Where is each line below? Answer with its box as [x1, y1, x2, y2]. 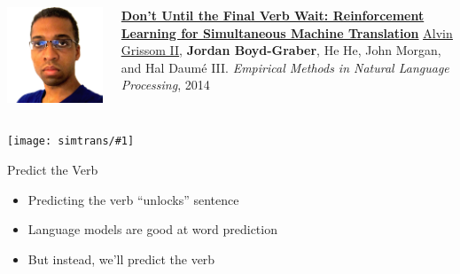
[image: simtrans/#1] [7, 135, 135, 148]
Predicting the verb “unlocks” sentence [27, 190, 239, 208]
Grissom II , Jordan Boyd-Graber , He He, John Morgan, [121, 41, 441, 59]
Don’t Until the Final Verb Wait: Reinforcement [121, 6, 425, 24]
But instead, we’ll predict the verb [27, 249, 215, 268]
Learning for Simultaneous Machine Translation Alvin [121, 23, 453, 42]
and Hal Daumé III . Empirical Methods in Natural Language [121, 58, 449, 76]
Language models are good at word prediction [27, 220, 277, 239]
